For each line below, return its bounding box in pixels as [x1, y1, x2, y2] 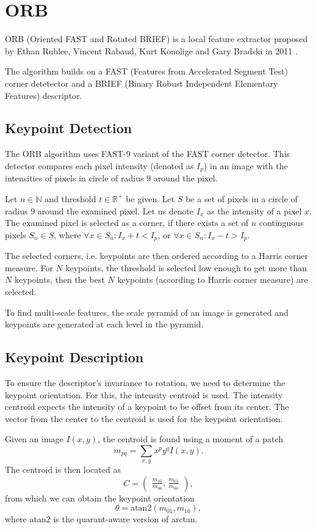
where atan [5, 513, 46, 525]
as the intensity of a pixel [207, 204, 302, 217]
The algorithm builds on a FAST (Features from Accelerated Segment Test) [5, 65, 288, 78]
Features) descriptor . [5, 89, 82, 101]
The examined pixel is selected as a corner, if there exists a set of [5, 216, 249, 229]
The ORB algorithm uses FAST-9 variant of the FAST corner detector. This [5, 147, 290, 160]
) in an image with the [204, 159, 288, 172]
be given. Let [126, 192, 175, 205]
